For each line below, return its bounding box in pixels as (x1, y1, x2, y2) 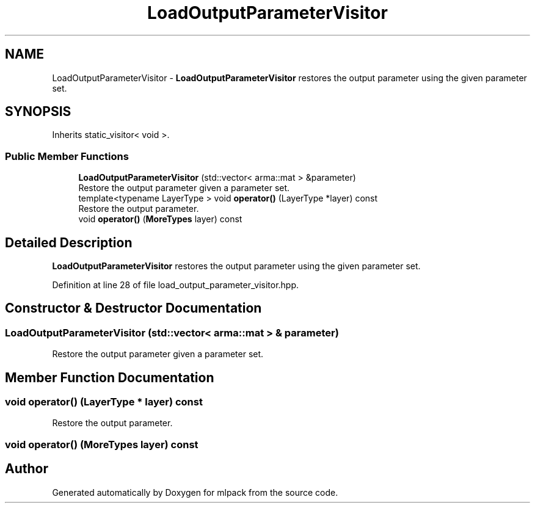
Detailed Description (5, 234, 133, 250)
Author (5, 461, 48, 477)
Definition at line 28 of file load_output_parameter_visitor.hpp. (52, 280, 299, 291)
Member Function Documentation (5, 369, 214, 385)
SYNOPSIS (5, 104, 71, 120)
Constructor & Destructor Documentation (5, 300, 262, 316)
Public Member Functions (5, 150, 129, 162)
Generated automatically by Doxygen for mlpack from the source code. (52, 487, 338, 498)
